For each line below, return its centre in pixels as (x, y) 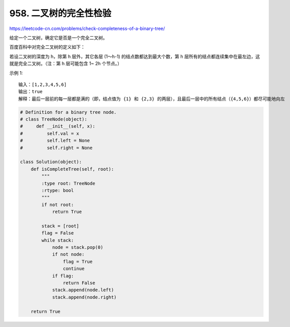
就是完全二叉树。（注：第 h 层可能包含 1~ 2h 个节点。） (66, 64)
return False (79, 283)
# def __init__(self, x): (58, 126)
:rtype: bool (58, 190)
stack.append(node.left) (83, 290)
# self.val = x (50, 133)
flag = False (58, 233)
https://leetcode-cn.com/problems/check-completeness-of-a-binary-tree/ (87, 28)
